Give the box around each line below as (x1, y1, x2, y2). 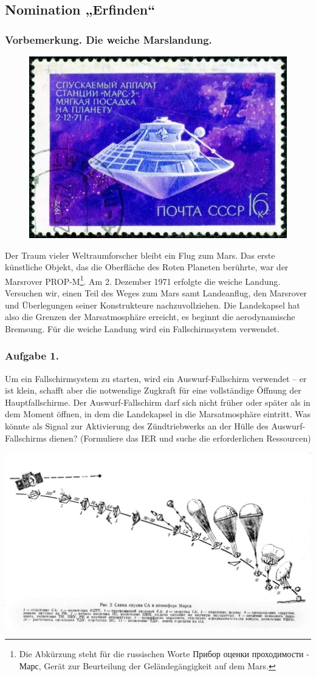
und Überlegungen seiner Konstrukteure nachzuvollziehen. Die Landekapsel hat (5, 298, 300, 311)
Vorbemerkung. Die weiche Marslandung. (5, 32, 212, 47)
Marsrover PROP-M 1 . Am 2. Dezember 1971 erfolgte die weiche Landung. (5, 273, 281, 287)
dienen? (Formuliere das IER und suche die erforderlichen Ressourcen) (49, 431, 311, 444)
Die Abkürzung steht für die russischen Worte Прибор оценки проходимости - (19, 647, 309, 660)
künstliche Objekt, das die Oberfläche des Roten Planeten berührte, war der (5, 261, 289, 273)
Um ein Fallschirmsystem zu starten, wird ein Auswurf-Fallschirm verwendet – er (5, 372, 307, 384)
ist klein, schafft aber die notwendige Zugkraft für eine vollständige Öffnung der (5, 384, 301, 397)
